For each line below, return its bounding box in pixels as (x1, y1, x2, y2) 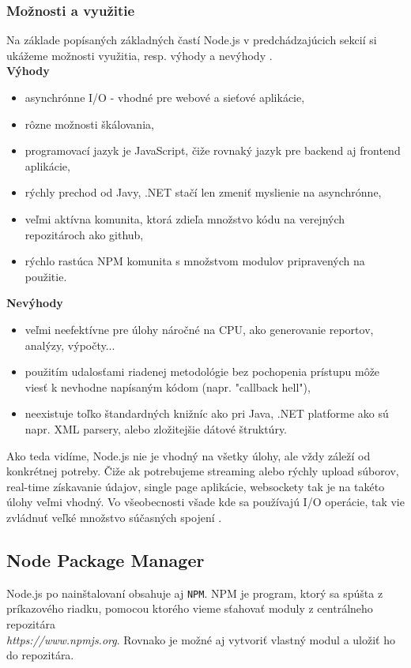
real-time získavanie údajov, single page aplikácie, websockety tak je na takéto (6, 478, 385, 494)
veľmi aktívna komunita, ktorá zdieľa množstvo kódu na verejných (25, 210, 345, 227)
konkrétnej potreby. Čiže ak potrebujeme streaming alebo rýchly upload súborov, (6, 463, 399, 479)
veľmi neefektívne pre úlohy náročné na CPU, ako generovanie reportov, (25, 321, 374, 337)
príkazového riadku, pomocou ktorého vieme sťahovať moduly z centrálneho (6, 600, 373, 617)
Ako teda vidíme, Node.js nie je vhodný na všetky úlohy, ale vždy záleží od (6, 447, 371, 463)
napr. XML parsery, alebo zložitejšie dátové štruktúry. (25, 420, 288, 437)
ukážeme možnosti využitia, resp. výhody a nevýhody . (6, 47, 273, 63)
